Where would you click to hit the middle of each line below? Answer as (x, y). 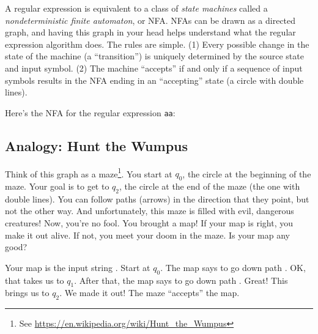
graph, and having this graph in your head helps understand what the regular (150, 32)
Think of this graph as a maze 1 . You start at (89, 173)
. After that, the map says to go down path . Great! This (181, 280)
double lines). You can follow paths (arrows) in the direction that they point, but (157, 199)
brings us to (27, 293)
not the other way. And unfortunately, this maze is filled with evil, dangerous (150, 211)
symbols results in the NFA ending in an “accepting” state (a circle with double (154, 80)
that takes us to (35, 280)
